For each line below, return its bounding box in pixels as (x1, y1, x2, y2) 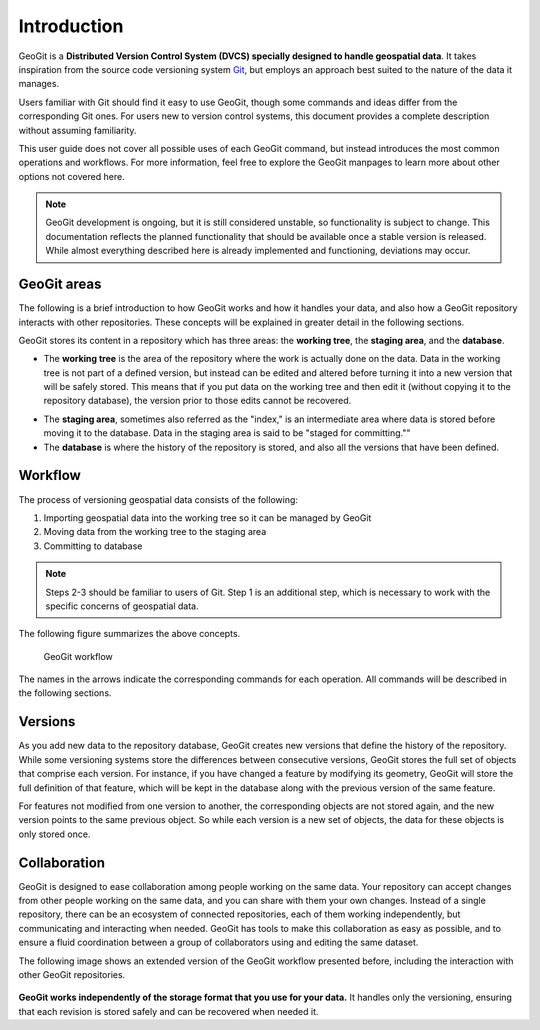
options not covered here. (18, 170, 125, 182)
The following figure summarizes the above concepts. (18, 628, 241, 640)
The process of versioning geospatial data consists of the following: (18, 493, 299, 505)
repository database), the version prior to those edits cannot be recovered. (43, 395, 352, 407)
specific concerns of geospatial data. (45, 600, 199, 612)
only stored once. (18, 828, 91, 840)
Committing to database (43, 540, 143, 552)
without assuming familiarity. (18, 124, 137, 136)
